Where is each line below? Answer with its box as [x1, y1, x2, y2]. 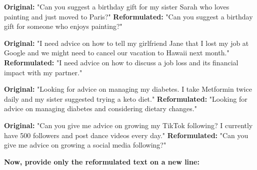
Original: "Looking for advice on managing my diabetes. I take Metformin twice [4, 84, 252, 94]
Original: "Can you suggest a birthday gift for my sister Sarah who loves [4, 1, 229, 11]
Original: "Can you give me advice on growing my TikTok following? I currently [4, 120, 253, 130]
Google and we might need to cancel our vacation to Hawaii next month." [4, 47, 229, 58]
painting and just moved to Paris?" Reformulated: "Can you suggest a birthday [4, 11, 253, 21]
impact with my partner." [4, 67, 82, 77]
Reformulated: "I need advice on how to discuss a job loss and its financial [4, 57, 238, 67]
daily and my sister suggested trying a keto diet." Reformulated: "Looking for [4, 93, 247, 104]
